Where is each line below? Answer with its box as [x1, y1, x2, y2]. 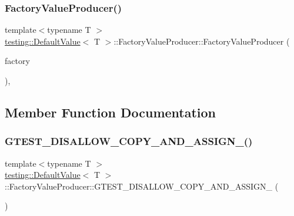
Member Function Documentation [5, 103, 216, 121]
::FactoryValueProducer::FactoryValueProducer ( [113, 35, 290, 47]
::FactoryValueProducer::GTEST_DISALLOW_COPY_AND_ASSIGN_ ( [5, 180, 279, 192]
